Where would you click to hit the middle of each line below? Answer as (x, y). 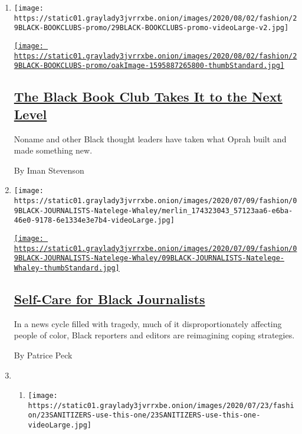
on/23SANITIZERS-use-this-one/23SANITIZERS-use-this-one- (144, 415)
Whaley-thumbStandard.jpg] (67, 268)
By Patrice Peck (43, 355)
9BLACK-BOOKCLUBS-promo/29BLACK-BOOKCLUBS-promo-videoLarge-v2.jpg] (151, 28)
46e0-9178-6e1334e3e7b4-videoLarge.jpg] (94, 221)
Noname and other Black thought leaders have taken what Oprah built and (150, 138)
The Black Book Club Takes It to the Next (148, 97)
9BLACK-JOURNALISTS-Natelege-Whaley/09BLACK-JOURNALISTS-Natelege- (149, 258)
